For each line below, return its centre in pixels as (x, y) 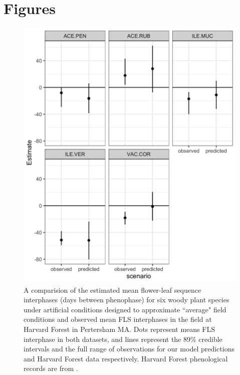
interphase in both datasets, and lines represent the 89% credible (123, 339)
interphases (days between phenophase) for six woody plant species (127, 300)
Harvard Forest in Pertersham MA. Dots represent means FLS (119, 329)
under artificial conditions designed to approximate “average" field (125, 309)
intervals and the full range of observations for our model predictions (129, 349)
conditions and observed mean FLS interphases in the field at (118, 319)
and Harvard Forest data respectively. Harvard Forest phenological (126, 358)
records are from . (51, 368)
